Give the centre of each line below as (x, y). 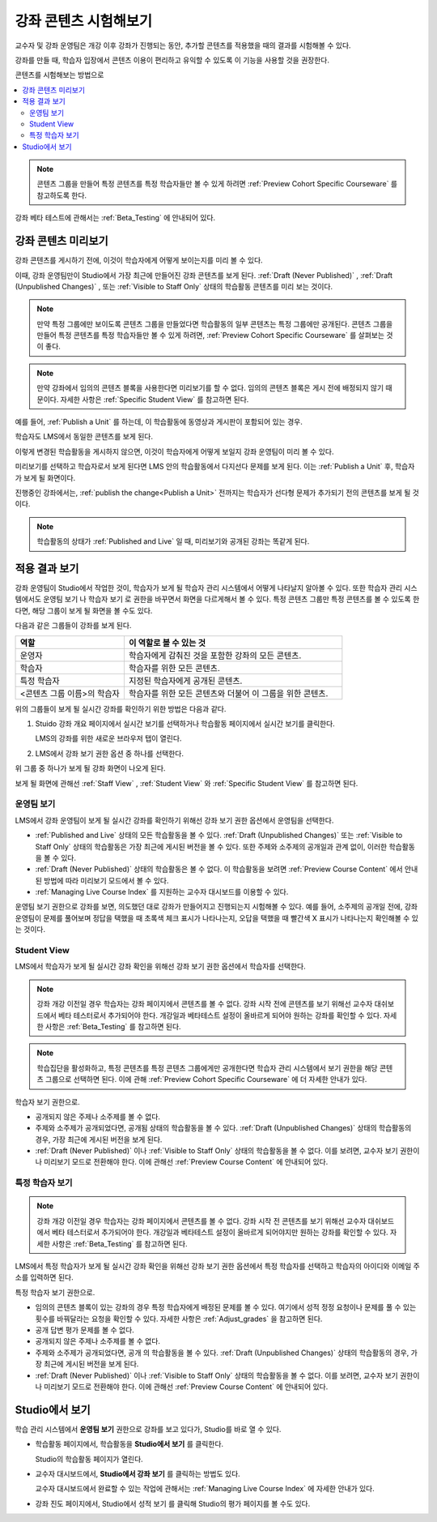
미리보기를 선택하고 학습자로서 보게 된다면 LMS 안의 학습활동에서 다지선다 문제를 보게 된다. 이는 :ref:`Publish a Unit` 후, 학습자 (215, 467)
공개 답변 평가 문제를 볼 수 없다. (85, 1330)
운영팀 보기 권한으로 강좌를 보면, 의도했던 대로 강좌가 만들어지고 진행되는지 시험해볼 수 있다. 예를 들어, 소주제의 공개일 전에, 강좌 (216, 907)
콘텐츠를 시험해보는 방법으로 (59, 75)
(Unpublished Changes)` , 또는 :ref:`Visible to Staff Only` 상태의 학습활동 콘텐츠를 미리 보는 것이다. (174, 286)
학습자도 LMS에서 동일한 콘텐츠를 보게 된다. (84, 437)
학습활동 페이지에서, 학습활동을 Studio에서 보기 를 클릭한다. (129, 1444)
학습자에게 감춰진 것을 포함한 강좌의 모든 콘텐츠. (215, 655)
